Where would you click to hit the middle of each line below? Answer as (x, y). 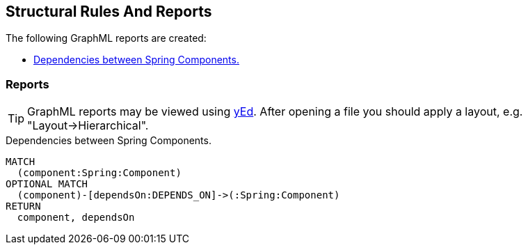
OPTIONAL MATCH (47, 184)
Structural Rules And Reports (109, 11)
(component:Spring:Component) (99, 173)
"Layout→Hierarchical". (88, 126)
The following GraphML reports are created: (106, 38)
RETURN (23, 206)
